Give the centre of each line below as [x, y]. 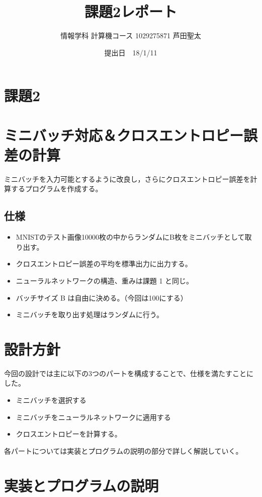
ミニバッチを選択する [51, 400]
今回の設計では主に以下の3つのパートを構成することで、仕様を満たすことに [129, 373]
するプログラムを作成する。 [57, 189]
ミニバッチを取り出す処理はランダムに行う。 [90, 314]
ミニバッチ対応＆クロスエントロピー [124, 135]
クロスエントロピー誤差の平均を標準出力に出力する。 [104, 264]
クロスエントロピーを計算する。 [69, 434]
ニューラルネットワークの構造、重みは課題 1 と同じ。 [105, 280]
